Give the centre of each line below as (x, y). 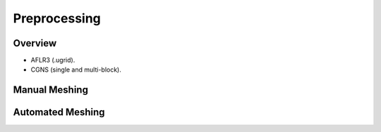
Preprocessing (57, 18)
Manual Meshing (50, 90)
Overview (35, 43)
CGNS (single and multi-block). (76, 70)
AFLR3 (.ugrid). (53, 60)
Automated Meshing (59, 112)
